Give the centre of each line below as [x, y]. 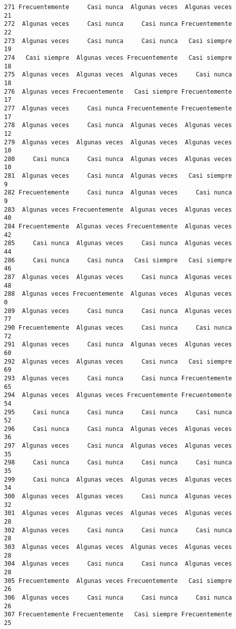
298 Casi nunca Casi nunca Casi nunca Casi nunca [118, 463]
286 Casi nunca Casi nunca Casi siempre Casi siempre [118, 260]
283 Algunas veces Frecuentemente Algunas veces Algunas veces [118, 209]
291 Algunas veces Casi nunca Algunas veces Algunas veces [118, 345]
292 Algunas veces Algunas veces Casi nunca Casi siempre [118, 361]
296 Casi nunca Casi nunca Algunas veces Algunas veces [118, 429]
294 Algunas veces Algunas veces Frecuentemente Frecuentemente [118, 395]
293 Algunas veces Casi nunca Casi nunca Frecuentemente [118, 378]
